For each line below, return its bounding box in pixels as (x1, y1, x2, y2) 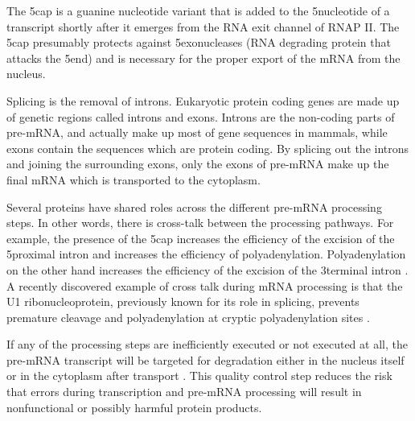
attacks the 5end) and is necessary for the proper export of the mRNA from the (6, 49, 401, 66)
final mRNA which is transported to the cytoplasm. (6, 171, 261, 188)
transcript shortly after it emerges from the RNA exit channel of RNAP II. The (6, 18, 400, 35)
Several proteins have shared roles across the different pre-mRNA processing (6, 198, 382, 215)
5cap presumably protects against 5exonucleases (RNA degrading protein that (6, 34, 391, 51)
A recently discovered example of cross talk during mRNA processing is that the (6, 277, 403, 294)
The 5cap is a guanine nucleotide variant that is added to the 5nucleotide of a (6, 2, 390, 19)
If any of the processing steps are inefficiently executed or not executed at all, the (6, 336, 408, 353)
